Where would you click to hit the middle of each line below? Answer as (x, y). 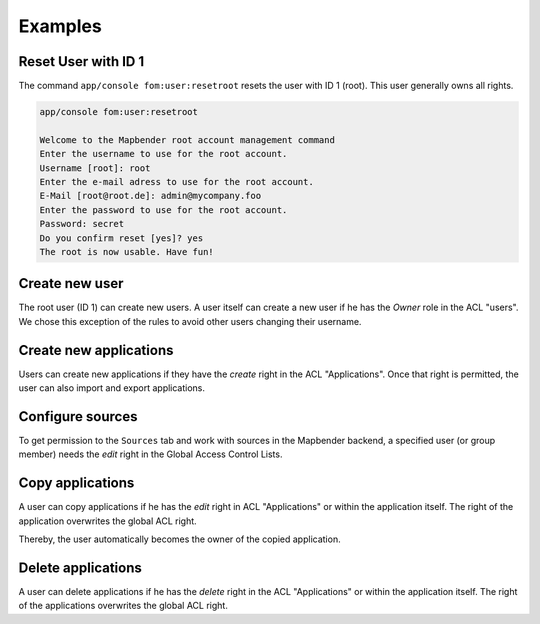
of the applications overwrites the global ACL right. (123, 606)
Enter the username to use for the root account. (163, 154)
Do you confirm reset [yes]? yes (121, 238)
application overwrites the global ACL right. (107, 521)
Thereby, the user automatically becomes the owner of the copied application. (179, 539)
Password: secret (82, 224)
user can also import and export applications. (111, 388)
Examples (60, 26)
